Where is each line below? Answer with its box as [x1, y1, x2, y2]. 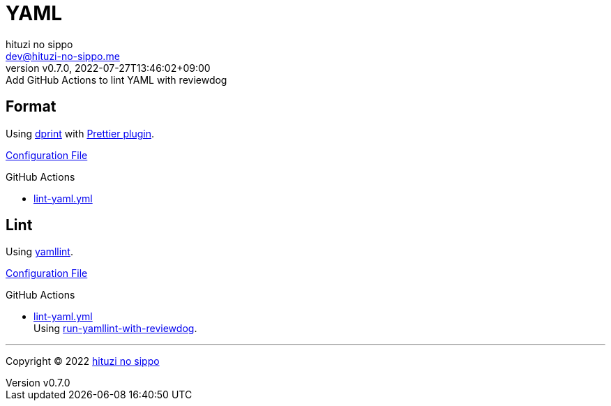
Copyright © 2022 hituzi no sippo [6, 355, 160, 368]
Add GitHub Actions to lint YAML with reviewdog [6, 73, 227, 86]
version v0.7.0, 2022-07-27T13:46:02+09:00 [6, 61, 211, 74]
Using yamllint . [6, 246, 73, 258]
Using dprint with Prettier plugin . [6, 127, 154, 140]
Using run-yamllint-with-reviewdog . [33, 322, 197, 335]
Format [6, 98, 56, 116]
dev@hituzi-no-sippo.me [6, 50, 120, 62]
